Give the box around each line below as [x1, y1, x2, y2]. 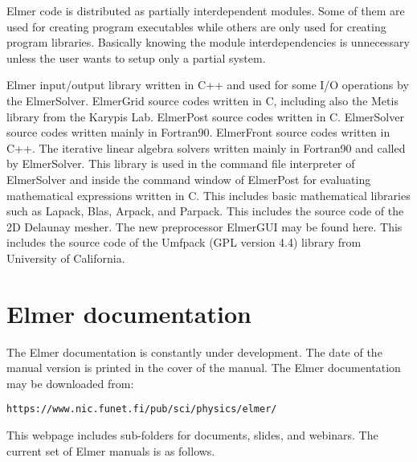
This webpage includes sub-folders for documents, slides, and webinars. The [6, 427, 378, 444]
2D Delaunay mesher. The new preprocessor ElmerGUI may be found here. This [6, 218, 403, 235]
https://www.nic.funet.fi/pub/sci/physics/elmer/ [6, 403, 277, 415]
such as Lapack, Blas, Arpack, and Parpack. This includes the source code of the [6, 202, 404, 219]
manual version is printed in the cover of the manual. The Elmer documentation [6, 359, 401, 376]
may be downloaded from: [6, 374, 134, 391]
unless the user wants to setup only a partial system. [6, 49, 266, 66]
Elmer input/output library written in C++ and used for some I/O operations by [6, 76, 409, 93]
